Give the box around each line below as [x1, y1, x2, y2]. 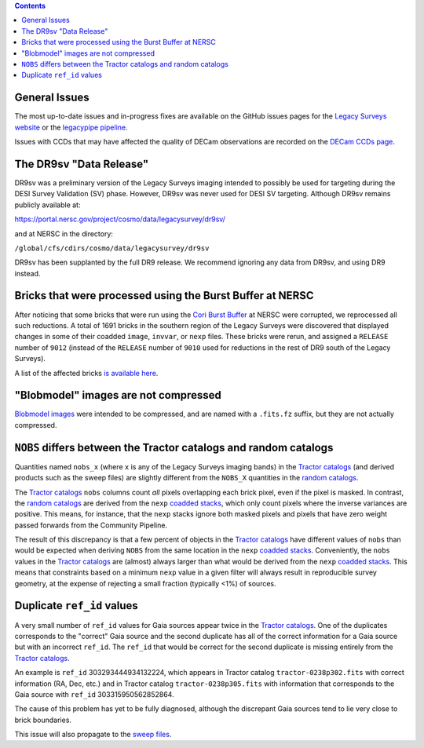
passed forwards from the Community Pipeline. [14, 520, 168, 530]
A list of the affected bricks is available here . [14, 368, 159, 378]
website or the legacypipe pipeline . [14, 122, 129, 132]
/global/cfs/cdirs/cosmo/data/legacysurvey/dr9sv [14, 243, 210, 253]
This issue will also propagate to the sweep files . [14, 730, 172, 739]
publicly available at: [14, 200, 81, 210]
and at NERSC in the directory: [14, 228, 114, 239]
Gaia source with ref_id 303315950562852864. [14, 689, 174, 699]
